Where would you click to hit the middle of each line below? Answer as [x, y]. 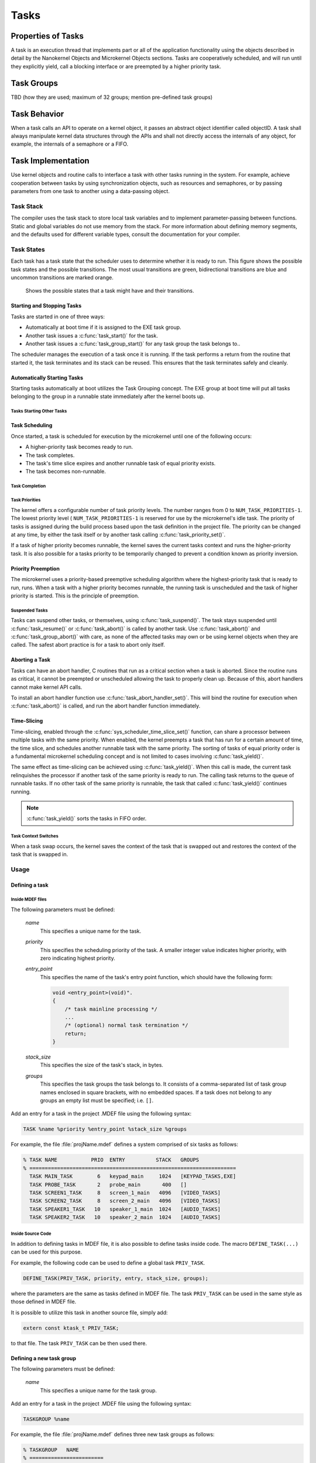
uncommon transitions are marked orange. [62, 277]
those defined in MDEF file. [44, 1301]
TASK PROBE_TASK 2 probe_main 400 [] [108, 1184]
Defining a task [30, 885]
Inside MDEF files [29, 899]
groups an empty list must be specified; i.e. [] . [97, 1101]
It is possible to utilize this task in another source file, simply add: [89, 1312]
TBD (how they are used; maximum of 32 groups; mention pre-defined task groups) [112, 97]
